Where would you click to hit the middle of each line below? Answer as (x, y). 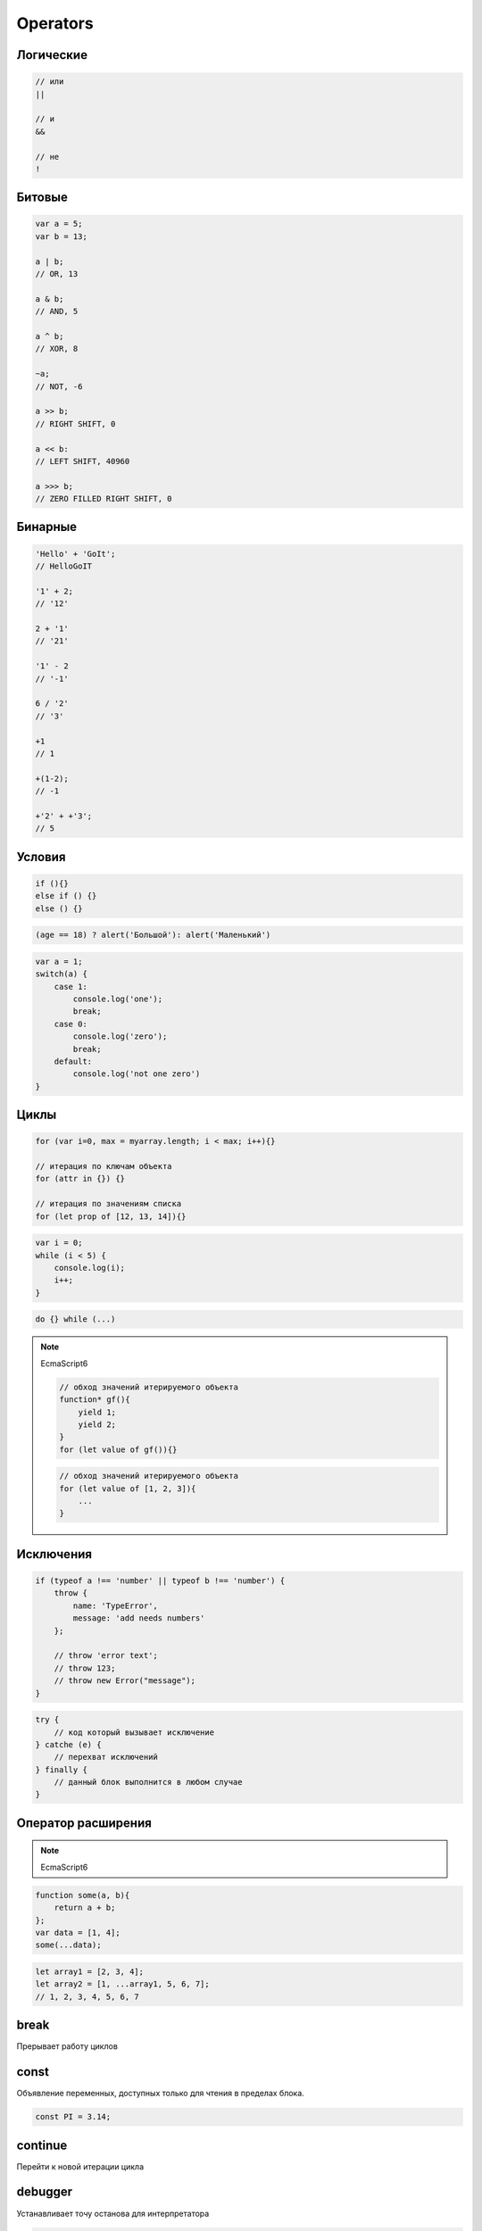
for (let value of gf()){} (118, 1449)
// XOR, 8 (57, 349)
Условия (41, 857)
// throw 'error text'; (106, 1656)
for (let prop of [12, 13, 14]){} (111, 1216)
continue (42, 2145)
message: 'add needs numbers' (139, 1618)
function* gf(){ (95, 1400)
